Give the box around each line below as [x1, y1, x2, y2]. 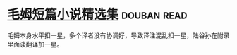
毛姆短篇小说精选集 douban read [7, 6, 188, 23]
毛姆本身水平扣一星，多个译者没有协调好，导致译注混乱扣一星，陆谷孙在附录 [7, 31, 230, 39]
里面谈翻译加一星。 [7, 39, 63, 48]
